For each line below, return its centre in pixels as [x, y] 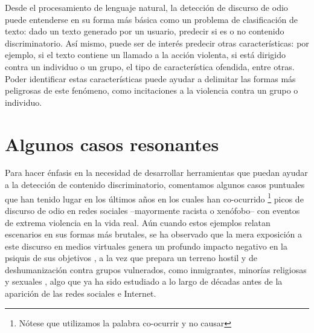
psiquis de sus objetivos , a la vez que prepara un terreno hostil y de [131, 258]
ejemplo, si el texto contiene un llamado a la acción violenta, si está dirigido [145, 55]
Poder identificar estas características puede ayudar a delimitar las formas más [150, 78]
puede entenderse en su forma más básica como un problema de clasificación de [151, 19]
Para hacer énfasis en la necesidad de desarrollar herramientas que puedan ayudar [156, 173]
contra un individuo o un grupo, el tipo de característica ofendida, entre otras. [150, 66]
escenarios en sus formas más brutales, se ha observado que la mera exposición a [154, 234]
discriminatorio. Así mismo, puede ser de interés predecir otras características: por [157, 43]
